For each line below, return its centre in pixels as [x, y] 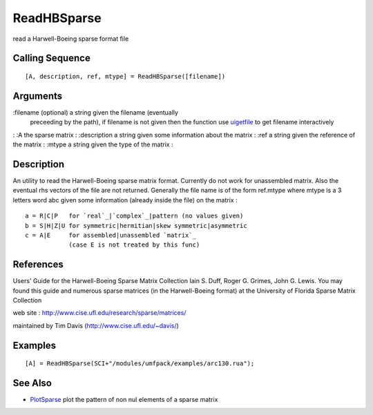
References [38, 265]
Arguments [38, 96]
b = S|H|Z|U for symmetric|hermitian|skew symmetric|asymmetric [136, 225]
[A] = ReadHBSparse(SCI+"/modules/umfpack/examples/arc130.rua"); [140, 364]
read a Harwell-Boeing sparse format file [71, 39]
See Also [32, 383]
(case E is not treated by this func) [134, 245]
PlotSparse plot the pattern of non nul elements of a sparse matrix [124, 400]
